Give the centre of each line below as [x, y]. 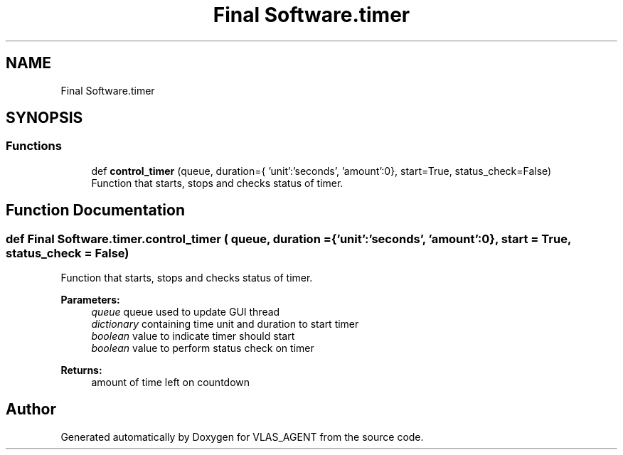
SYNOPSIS [44, 118]
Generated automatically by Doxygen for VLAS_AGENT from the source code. [242, 437]
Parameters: [90, 300]
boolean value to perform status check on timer [203, 348]
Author [31, 409]
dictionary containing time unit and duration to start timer [225, 324]
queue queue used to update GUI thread [186, 312]
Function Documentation [95, 210]
